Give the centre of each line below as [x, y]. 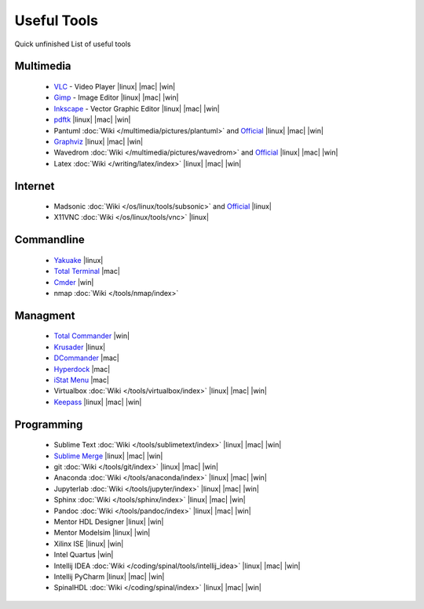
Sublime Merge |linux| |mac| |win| [108, 456]
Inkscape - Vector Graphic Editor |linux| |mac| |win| [137, 108]
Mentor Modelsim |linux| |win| [102, 533]
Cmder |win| [74, 282]
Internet [35, 186]
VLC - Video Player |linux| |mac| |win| [115, 86]
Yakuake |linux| [79, 260]
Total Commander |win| [91, 336]
